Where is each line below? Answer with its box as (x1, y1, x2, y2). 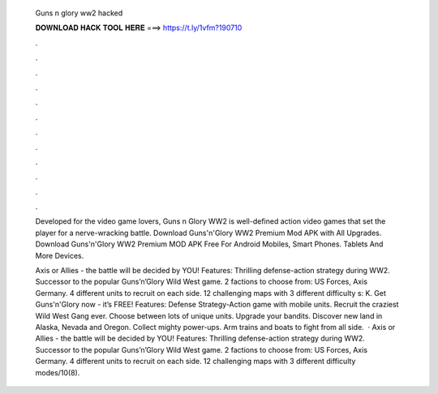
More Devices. (35, 251, 84, 260)
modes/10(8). (35, 367, 80, 377)
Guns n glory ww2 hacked (35, 8, 123, 18)
